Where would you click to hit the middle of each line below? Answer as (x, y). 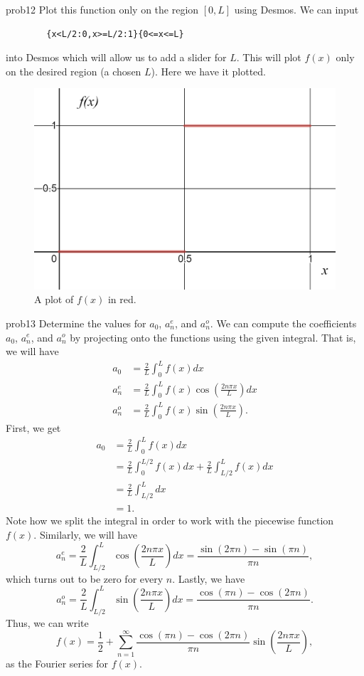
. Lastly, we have (209, 578)
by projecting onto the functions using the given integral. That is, (213, 337)
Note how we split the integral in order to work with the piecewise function (170, 521)
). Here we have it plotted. (209, 71)
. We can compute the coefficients (283, 323)
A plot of (54, 299)
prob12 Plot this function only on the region (102, 9)
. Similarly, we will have (85, 534)
